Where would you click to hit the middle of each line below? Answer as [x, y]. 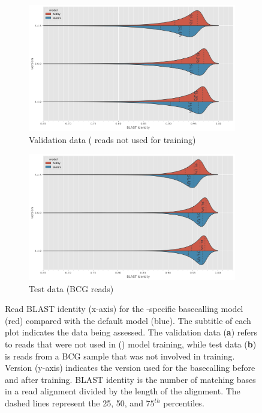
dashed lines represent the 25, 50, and [74, 403]
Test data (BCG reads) [71, 288]
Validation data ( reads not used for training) [112, 139]
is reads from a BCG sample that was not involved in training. [120, 356]
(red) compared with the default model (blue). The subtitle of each [128, 320]
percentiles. [184, 403]
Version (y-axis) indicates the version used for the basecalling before [130, 368]
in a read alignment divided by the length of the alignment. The [123, 391]
